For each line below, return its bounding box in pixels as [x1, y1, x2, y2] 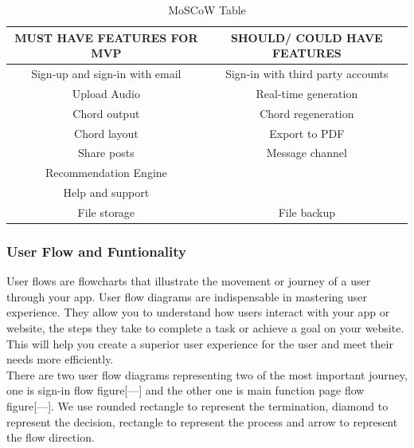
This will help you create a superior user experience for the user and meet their [6, 335, 393, 352]
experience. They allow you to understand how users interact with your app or [6, 304, 390, 320]
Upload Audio [72, 84, 140, 101]
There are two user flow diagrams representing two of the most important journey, [6, 366, 408, 383]
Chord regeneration [260, 104, 354, 121]
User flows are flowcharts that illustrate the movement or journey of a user [6, 273, 371, 289]
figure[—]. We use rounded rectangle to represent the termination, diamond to [6, 398, 389, 414]
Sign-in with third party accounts [225, 65, 389, 82]
